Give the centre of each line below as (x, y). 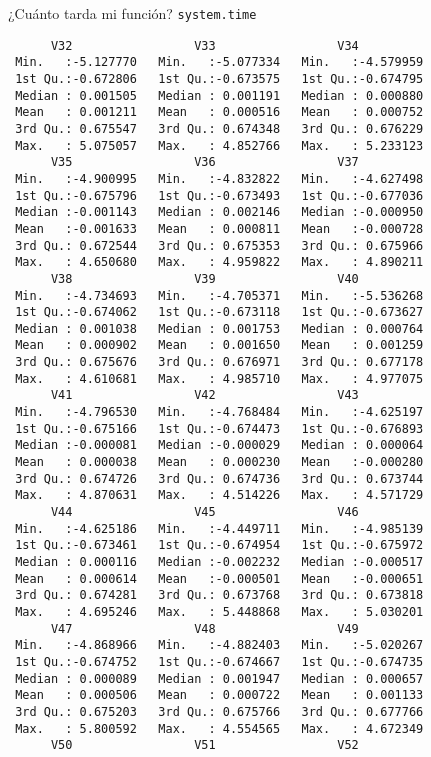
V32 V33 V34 (204, 45)
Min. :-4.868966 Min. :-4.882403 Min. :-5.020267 (219, 645)
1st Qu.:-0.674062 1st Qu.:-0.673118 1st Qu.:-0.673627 (219, 312)
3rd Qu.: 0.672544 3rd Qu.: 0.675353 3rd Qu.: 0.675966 (219, 245)
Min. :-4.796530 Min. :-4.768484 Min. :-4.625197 (219, 412)
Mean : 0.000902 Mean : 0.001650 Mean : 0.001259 (219, 345)
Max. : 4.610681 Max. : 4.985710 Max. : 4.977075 (219, 378)
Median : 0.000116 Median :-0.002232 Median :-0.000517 (219, 562)
